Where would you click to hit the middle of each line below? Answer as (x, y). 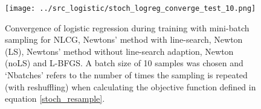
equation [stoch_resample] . (55, 98)
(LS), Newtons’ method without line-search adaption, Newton (119, 51)
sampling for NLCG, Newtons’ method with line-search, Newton (124, 39)
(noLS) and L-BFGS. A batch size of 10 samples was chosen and (124, 63)
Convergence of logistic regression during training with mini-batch (127, 27)
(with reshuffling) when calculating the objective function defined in (130, 86)
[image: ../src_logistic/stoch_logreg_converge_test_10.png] (130, 8)
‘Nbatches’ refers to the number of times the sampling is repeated (126, 75)
